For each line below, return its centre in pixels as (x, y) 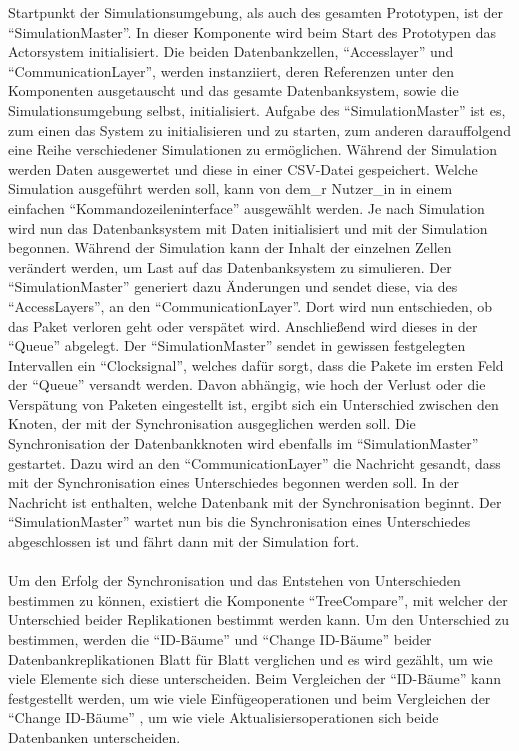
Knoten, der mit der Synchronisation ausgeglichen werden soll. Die (212, 423)
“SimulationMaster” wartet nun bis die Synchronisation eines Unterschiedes (239, 521)
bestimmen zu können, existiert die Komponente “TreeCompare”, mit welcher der (258, 599)
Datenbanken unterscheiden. (94, 736)
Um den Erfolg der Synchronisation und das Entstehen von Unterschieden (234, 580)
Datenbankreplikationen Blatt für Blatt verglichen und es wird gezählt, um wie (250, 658)
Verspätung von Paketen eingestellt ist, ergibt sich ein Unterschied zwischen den (253, 403)
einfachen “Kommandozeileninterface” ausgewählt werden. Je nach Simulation (246, 207)
